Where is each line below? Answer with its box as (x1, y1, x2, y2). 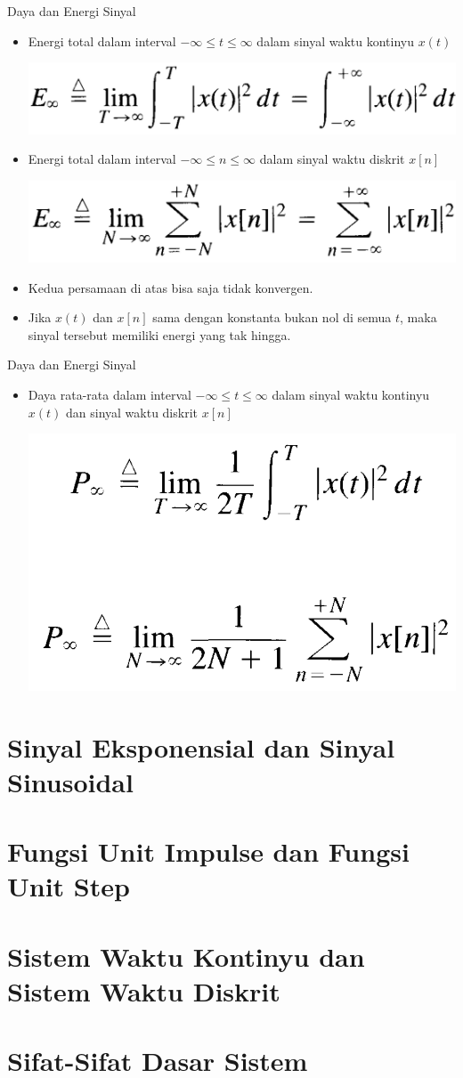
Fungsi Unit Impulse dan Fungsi (7, 833, 410, 870)
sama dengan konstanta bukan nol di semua (152, 308, 392, 327)
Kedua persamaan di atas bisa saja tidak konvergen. (28, 278, 313, 296)
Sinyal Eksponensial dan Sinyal (7, 728, 395, 765)
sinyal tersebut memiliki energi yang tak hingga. (28, 325, 291, 344)
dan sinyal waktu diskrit (66, 402, 198, 421)
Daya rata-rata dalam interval (28, 385, 191, 403)
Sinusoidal (7, 763, 134, 799)
